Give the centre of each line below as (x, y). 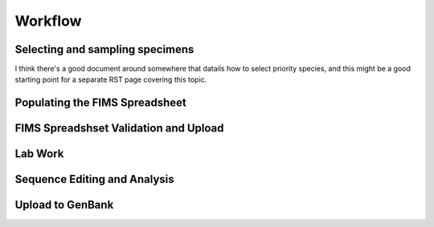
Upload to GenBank (64, 205)
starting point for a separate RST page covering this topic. (111, 79)
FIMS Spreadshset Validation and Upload (119, 128)
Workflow (48, 21)
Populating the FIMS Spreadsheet (100, 103)
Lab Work (39, 154)
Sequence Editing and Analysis (94, 179)
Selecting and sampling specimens (104, 49)
